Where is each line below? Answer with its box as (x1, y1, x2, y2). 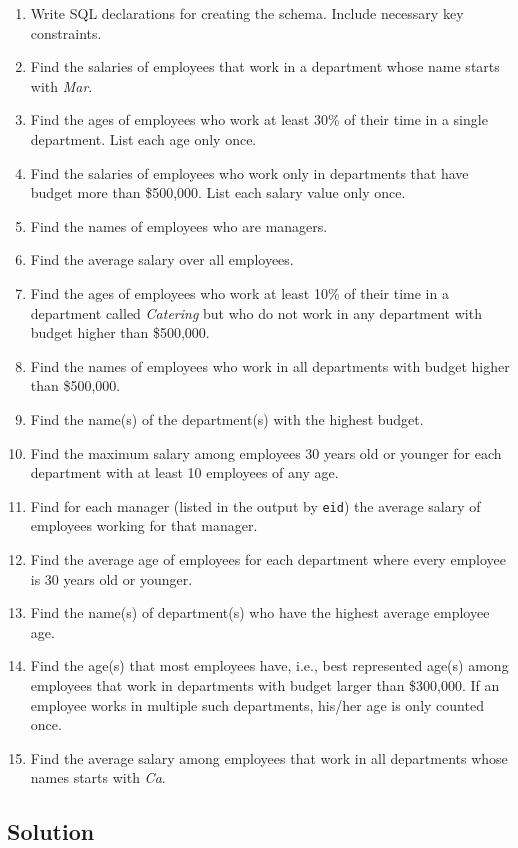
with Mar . (30, 75, 93, 96)
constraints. (30, 22, 102, 43)
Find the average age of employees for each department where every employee (30, 548, 507, 569)
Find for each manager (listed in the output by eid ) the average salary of (30, 495, 481, 516)
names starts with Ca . (30, 767, 166, 788)
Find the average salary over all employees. (30, 249, 294, 270)
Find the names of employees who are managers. (30, 215, 328, 236)
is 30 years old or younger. (30, 568, 193, 589)
